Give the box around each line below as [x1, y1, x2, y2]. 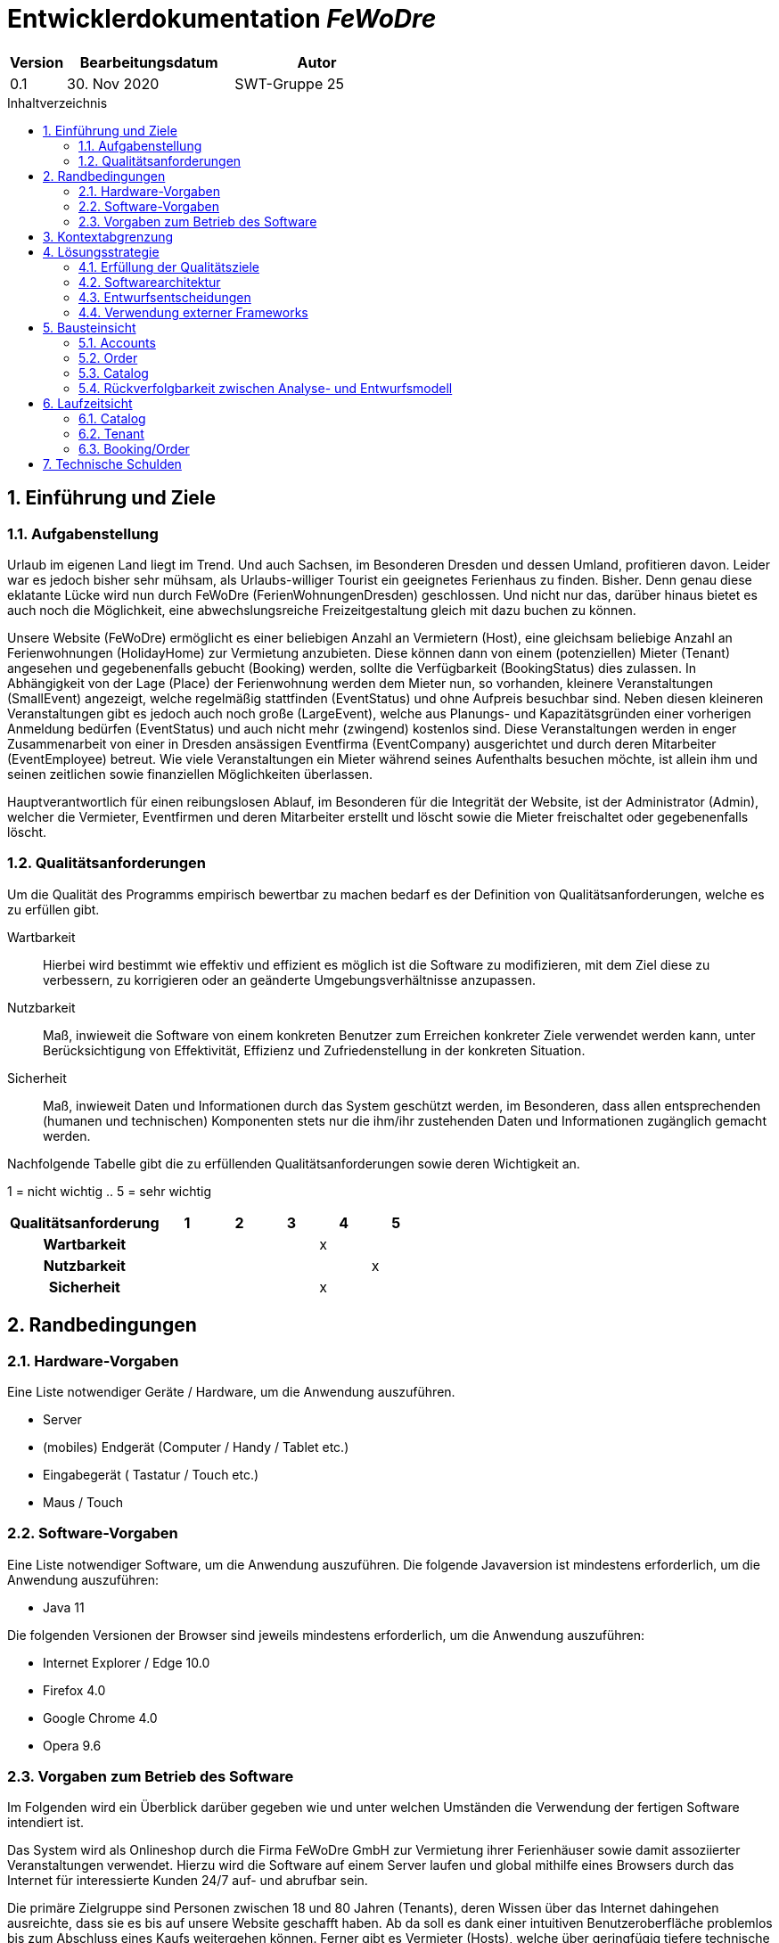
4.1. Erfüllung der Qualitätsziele [78, 258, 260, 275]
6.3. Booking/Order [78, 440, 190, 456]
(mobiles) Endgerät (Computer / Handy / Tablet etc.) [43, 1439, 349, 1455]
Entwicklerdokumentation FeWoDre [7, 4, 437, 34]
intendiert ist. [7, 1815, 85, 1831]
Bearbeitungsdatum [79, 53, 218, 71]
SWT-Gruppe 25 [234, 74, 344, 93]
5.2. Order [78, 349, 138, 365]
